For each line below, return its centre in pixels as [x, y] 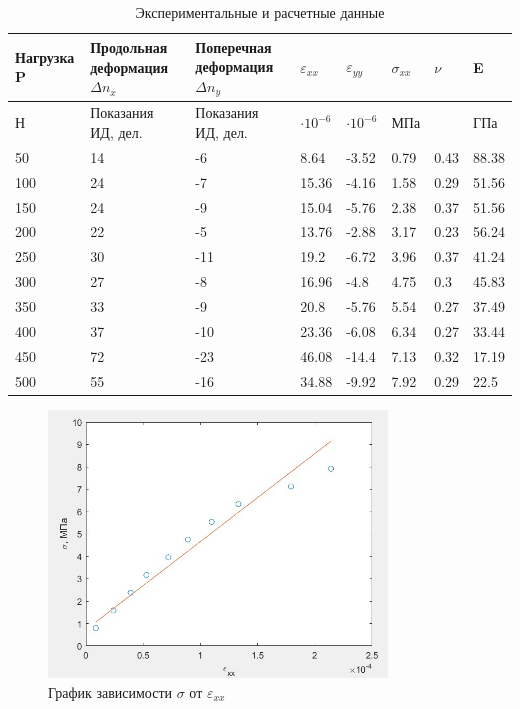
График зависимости [110, 691]
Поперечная [233, 46]
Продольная [129, 47]
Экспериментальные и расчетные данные [260, 12]
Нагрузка [45, 56]
